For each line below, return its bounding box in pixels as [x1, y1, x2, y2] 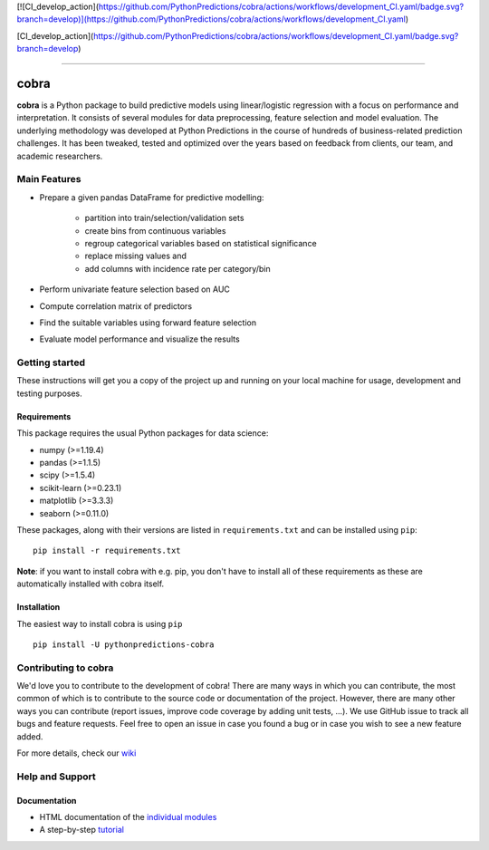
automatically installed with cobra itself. [16, 578, 165, 589]
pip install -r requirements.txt [33, 546, 181, 556]
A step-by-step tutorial [39, 825, 124, 836]
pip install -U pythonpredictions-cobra [33, 639, 215, 650]
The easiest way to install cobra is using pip [16, 618, 183, 629]
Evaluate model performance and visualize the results [39, 333, 240, 344]
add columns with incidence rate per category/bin [84, 263, 271, 274]
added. [16, 730, 43, 742]
